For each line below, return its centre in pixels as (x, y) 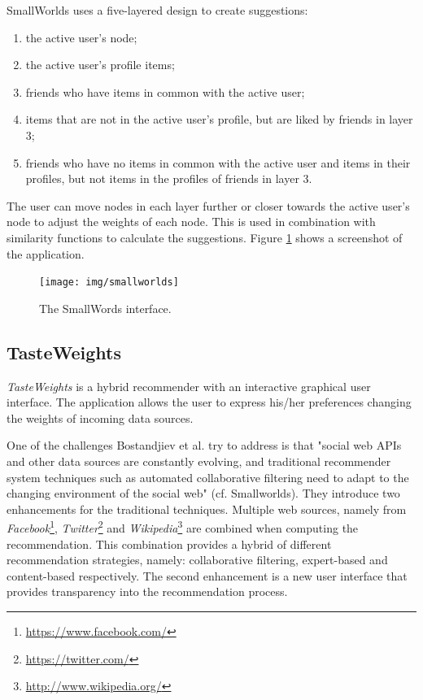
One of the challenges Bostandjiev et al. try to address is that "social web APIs (204, 445)
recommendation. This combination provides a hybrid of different (169, 543)
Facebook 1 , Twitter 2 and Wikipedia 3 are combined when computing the (183, 526)
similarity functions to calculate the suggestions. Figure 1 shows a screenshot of (205, 237)
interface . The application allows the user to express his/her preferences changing (209, 402)
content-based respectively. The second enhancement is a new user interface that (207, 575)
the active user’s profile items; (100, 65)
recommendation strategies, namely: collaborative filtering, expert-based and (197, 560)
